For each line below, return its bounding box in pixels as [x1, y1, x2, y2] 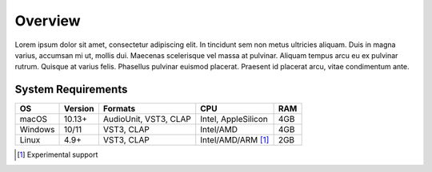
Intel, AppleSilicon [200, 114, 268, 125]
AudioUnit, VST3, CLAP [102, 114, 192, 125]
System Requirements [14, 83, 128, 96]
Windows [19, 124, 55, 135]
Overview [14, 12, 81, 29]
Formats [102, 104, 136, 115]
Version [63, 104, 95, 115]
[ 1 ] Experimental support [17, 150, 98, 159]
